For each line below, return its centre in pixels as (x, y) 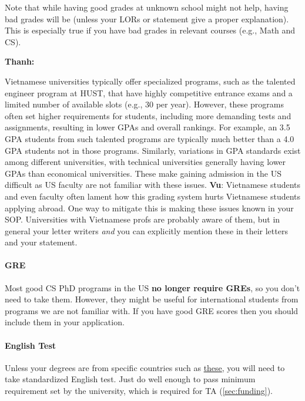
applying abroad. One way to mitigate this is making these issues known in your (149, 208)
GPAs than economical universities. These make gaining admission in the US (143, 173)
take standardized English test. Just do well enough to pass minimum (130, 379)
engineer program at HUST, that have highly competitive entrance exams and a (149, 92)
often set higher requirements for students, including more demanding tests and (148, 115)
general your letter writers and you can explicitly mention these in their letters (146, 230)
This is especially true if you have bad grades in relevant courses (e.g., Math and (150, 30)
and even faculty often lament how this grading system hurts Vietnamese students (153, 196)
